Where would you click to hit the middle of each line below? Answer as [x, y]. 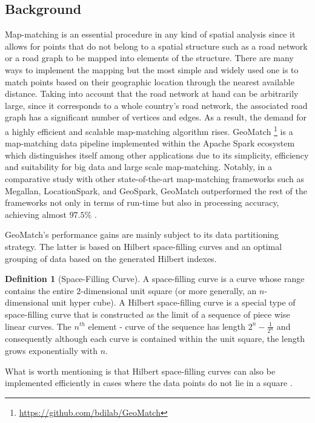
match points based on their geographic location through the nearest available [150, 81]
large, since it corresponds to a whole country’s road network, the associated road [156, 105]
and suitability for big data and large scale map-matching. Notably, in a [138, 167]
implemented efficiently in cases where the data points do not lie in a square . [149, 383]
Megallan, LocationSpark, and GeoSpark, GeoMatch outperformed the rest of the [156, 190]
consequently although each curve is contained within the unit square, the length [155, 339]
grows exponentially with [51, 350]
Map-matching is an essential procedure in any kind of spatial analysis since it [150, 34]
